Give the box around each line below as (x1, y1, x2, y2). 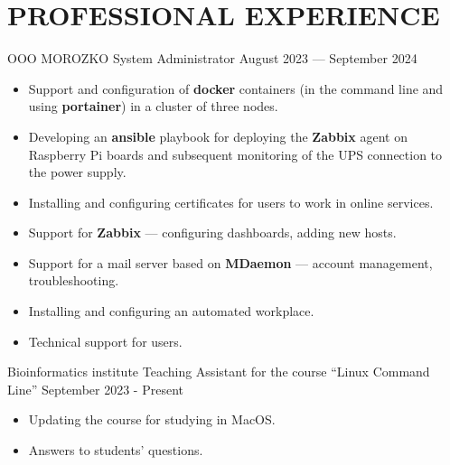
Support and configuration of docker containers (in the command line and (28, 79, 444, 98)
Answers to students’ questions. (28, 441, 203, 460)
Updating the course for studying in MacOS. (28, 410, 276, 429)
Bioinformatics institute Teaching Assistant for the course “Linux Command (7, 362, 430, 381)
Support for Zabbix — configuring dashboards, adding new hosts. (28, 223, 397, 242)
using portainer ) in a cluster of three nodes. (28, 97, 278, 116)
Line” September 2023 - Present (7, 379, 183, 398)
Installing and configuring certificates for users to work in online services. (28, 192, 434, 211)
